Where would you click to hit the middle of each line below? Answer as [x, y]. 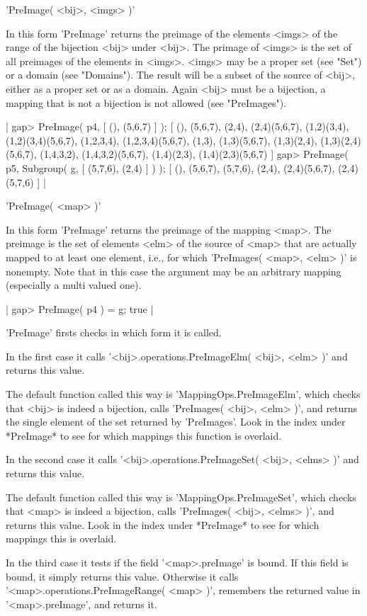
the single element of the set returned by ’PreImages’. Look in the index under [176, 422]
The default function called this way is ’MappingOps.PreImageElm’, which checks [183, 394]
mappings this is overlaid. [61, 538]
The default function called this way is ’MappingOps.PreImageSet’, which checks [181, 497]
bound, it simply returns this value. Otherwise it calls [122, 576]
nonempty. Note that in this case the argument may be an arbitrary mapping [174, 271]
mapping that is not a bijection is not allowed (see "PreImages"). [146, 102]
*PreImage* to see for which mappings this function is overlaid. [144, 435]
